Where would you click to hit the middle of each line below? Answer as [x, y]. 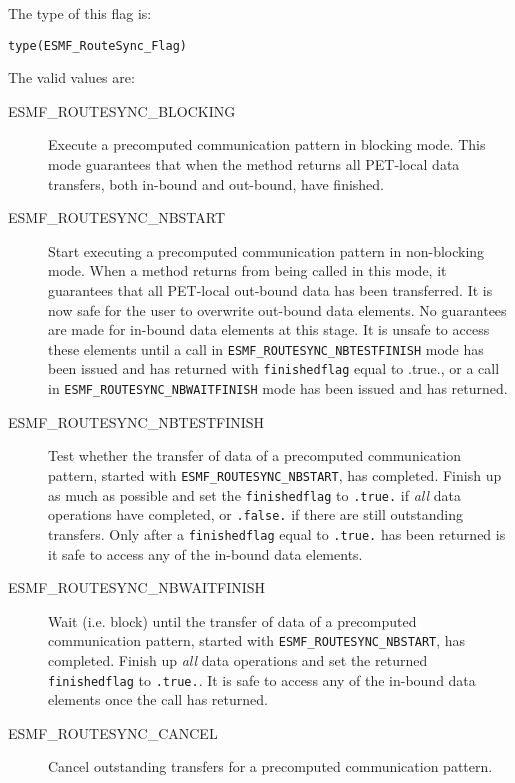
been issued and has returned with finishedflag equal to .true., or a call [274, 368]
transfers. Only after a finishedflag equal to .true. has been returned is [277, 533]
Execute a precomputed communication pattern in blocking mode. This [267, 144]
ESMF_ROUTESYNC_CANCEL [113, 732]
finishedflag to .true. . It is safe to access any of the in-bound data [262, 679]
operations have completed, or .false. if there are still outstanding [255, 514]
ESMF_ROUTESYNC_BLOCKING [122, 110]
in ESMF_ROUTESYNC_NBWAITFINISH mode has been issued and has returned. [278, 388]
